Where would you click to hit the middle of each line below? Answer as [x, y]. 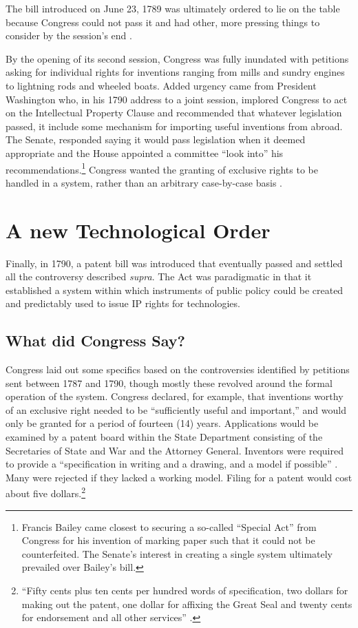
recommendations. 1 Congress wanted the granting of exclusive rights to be [162, 168]
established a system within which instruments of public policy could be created [175, 290]
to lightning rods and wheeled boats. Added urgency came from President [161, 85]
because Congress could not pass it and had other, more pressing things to [163, 22]
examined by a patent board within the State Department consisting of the [164, 437]
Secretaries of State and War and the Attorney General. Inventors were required [175, 450]
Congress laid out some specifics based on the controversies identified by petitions [178, 369]
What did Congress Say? [95, 341]
